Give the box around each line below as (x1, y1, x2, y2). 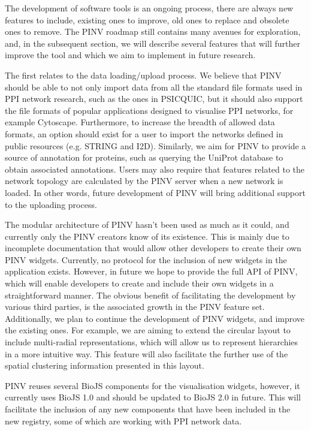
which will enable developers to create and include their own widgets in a (5, 277, 274, 290)
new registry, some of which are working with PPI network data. (5, 414, 242, 427)
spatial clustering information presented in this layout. (5, 359, 204, 372)
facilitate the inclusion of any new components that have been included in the (5, 403, 291, 415)
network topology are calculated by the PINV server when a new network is (5, 174, 283, 187)
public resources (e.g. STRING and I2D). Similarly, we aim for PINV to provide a (5, 139, 306, 152)
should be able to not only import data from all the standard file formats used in (5, 80, 303, 93)
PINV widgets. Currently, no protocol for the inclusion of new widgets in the (5, 253, 287, 266)
